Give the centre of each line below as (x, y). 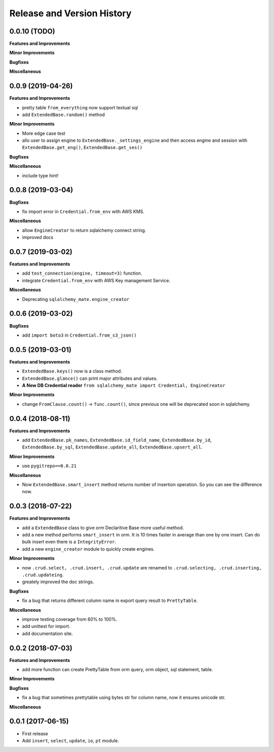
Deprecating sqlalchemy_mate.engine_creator (76, 299)
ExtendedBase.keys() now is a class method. (72, 371)
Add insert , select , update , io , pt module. (71, 740)
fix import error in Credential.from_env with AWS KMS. (83, 212)
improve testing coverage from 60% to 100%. (70, 619)
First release (35, 733)
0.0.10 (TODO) (32, 31)
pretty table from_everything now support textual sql (80, 107)
